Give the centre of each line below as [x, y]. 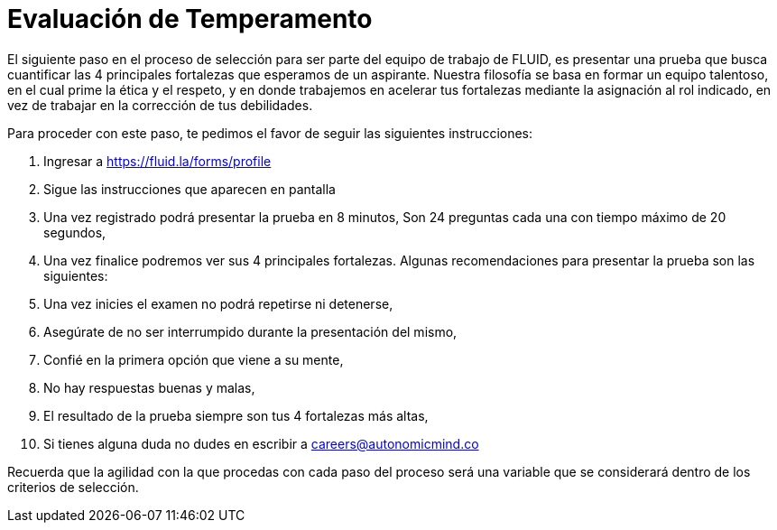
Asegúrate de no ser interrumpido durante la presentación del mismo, [250, 331]
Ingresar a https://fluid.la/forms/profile [157, 161]
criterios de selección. [73, 487]
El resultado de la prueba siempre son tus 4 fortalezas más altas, [236, 415]
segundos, [75, 232]
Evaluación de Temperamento [190, 19]
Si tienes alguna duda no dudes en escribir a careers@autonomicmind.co [261, 443]
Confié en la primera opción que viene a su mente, [194, 359]
